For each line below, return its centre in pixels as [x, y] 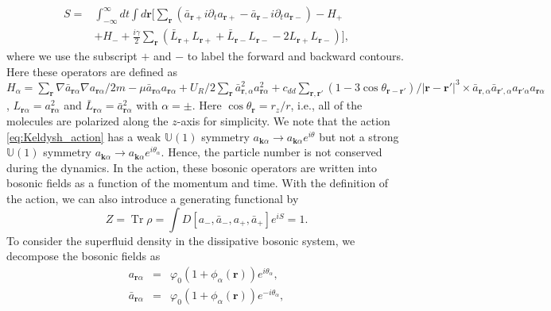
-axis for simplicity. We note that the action [283, 121]
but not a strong [359, 136]
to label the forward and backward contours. [295, 55]
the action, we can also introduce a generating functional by [153, 199]
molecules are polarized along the [87, 121]
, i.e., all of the [326, 105]
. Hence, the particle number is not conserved [272, 152]
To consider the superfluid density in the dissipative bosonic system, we [181, 240]
